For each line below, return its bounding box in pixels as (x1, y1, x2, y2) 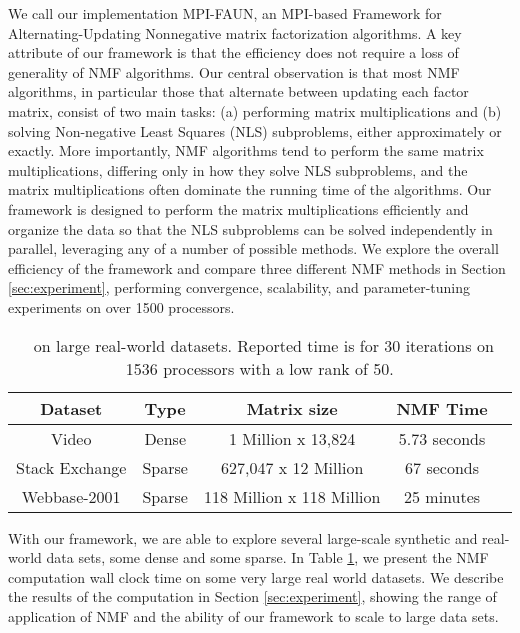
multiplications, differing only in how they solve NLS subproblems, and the (8, 159, 468, 180)
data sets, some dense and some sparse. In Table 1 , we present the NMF (46, 547, 489, 568)
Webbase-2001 (21, 484, 121, 508)
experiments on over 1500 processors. (8, 296, 235, 317)
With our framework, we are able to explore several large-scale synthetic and (8, 527, 478, 548)
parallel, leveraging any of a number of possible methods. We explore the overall (8, 238, 499, 259)
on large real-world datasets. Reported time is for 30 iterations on (33, 333, 494, 357)
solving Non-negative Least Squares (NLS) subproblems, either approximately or (8, 120, 502, 141)
